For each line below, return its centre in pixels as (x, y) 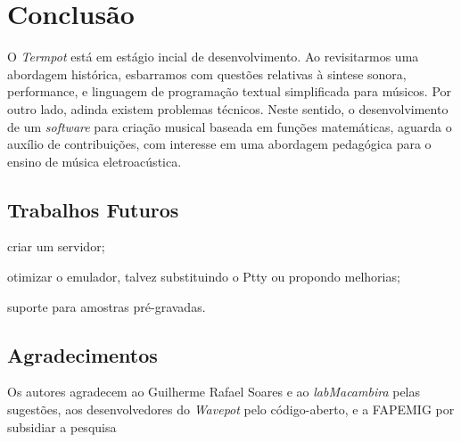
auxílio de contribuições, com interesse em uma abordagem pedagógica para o (219, 144)
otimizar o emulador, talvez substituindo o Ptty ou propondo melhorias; (204, 277)
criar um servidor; (56, 246)
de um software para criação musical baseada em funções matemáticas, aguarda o (230, 126)
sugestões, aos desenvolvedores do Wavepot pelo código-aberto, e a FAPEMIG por (231, 409)
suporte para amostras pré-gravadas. (107, 306)
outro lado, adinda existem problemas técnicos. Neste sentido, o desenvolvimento (228, 108)
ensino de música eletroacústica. (95, 161)
